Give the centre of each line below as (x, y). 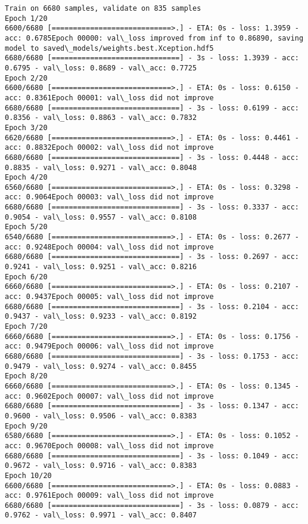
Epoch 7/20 (26, 326)
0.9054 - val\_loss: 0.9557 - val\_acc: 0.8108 (101, 217)
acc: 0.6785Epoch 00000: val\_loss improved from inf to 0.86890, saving (154, 38)
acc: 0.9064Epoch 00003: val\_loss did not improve (109, 197)
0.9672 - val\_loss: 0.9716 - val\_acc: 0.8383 (101, 466)
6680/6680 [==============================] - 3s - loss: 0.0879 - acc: (152, 505)
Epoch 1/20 (26, 18)
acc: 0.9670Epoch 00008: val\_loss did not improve (109, 446)
